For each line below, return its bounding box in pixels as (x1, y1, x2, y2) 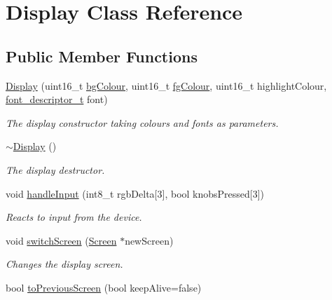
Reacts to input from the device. (6, 210, 142, 224)
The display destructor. (6, 162, 105, 177)
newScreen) (125, 233, 174, 247)
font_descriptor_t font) (6, 92, 108, 107)
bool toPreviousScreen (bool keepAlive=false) (6, 280, 202, 294)
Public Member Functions (6, 45, 198, 67)
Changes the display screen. (6, 257, 123, 271)
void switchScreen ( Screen (6, 233, 117, 247)
